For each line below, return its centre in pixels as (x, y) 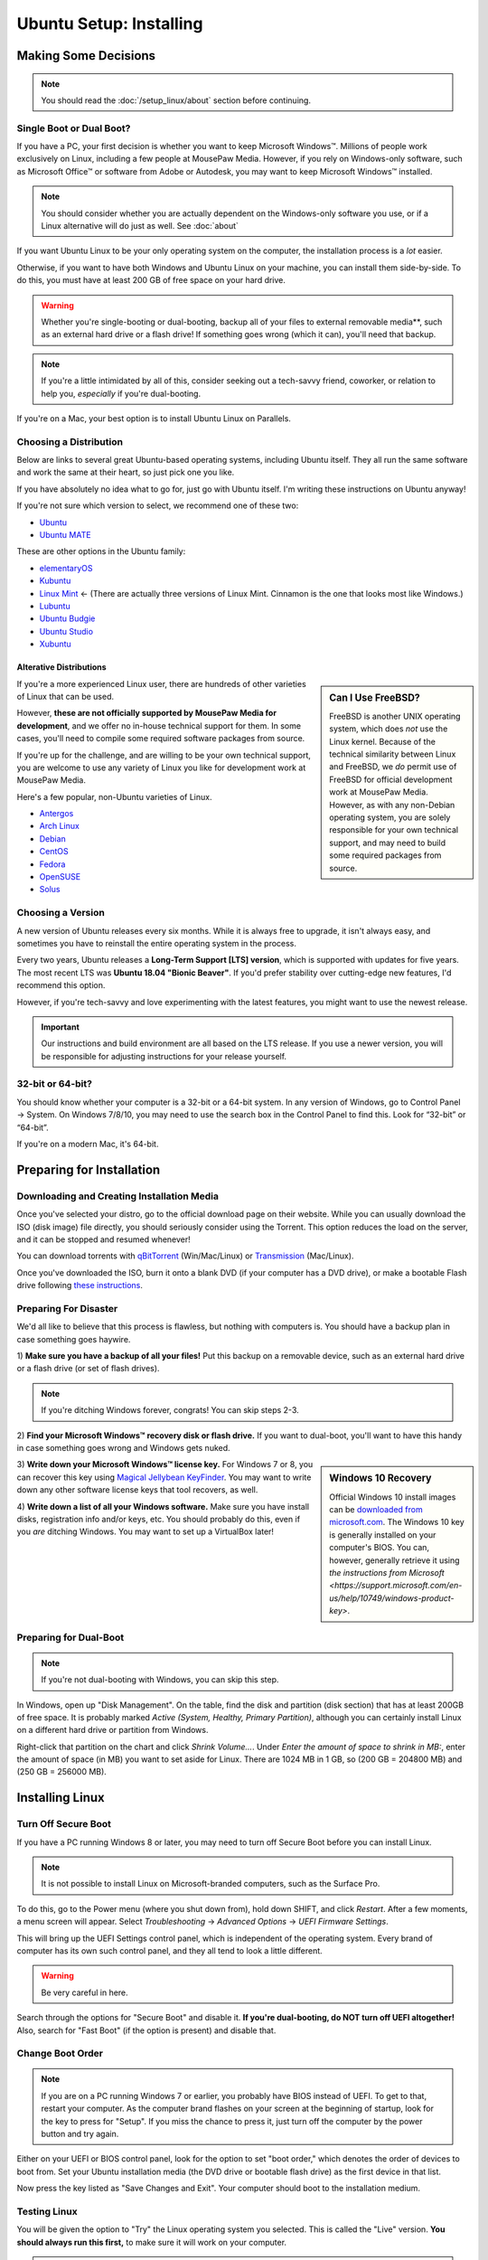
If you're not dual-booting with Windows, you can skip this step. (160, 1680)
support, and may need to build (388, 843)
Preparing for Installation (89, 1169)
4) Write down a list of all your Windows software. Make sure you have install (163, 1506)
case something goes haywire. (74, 1339)
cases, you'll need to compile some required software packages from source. (161, 739)
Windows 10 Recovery (380, 1478)
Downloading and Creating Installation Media (118, 1196)
